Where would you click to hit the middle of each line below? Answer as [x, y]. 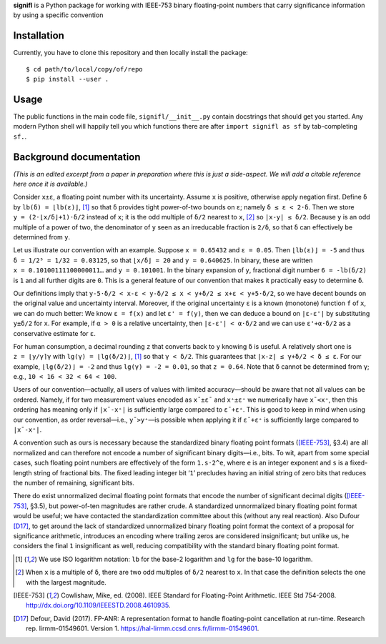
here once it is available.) [50, 184]
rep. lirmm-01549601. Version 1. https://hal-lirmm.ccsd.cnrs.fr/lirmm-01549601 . [143, 628]
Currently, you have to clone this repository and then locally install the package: [130, 53]
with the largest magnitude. [66, 582]
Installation [39, 36]
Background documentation [77, 157]
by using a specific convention [58, 15]
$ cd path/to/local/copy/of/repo [84, 69]
